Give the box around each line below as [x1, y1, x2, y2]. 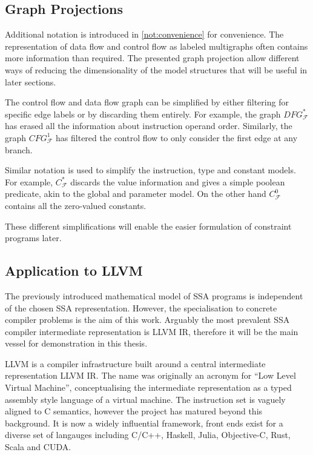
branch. [5, 143, 33, 156]
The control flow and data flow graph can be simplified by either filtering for [5, 96, 289, 108]
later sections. [5, 75, 56, 88]
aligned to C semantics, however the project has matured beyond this [5, 405, 263, 417]
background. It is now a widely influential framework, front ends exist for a [5, 416, 283, 429]
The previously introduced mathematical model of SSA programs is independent [5, 289, 303, 302]
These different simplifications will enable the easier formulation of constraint [5, 219, 292, 232]
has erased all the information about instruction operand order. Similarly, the [5, 119, 292, 132]
